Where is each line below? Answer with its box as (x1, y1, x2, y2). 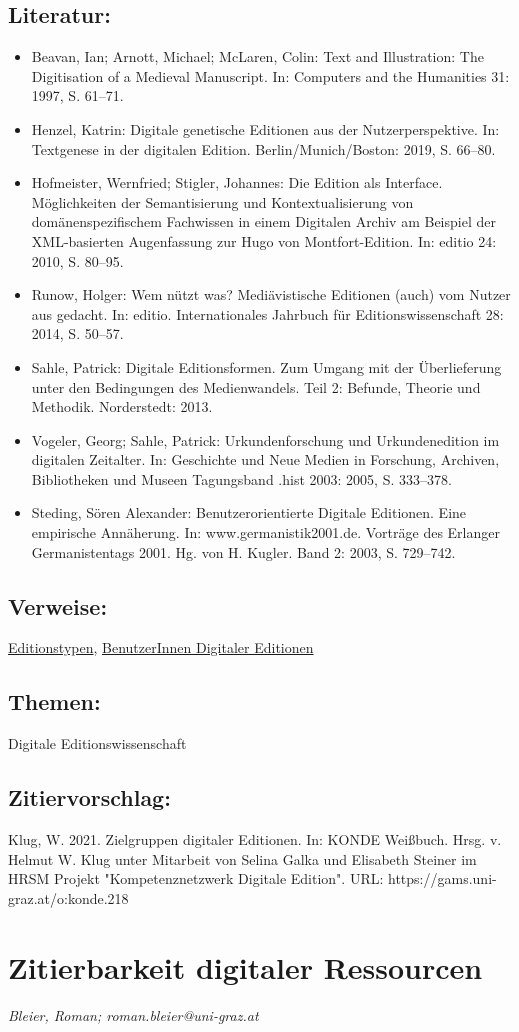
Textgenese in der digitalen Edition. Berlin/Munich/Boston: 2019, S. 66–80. (31, 138, 496, 159)
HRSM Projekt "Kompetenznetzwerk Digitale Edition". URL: (8, 868, 384, 889)
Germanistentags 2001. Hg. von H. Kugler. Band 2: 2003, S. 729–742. (31, 541, 456, 562)
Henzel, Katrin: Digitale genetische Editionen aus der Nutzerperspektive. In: (31, 118, 500, 139)
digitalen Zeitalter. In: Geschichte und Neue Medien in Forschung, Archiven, (31, 449, 500, 470)
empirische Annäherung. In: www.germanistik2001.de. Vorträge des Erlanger (31, 522, 500, 543)
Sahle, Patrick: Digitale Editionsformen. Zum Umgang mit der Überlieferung (31, 356, 502, 377)
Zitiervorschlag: (8, 782, 171, 813)
